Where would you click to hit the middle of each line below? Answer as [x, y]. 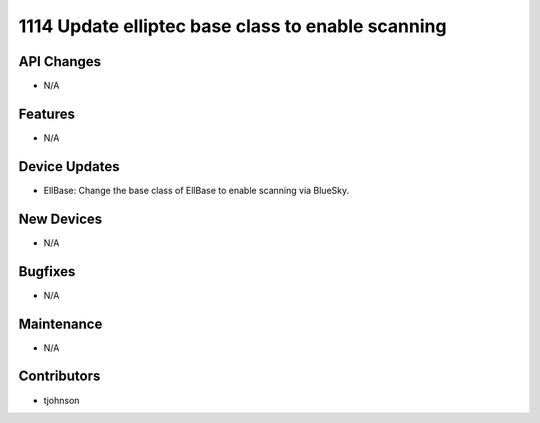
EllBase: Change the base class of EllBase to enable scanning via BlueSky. [196, 190]
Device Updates [69, 166]
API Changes [60, 61]
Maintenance [60, 323]
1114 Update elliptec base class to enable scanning [232, 26]
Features [46, 113]
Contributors [59, 376]
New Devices [60, 218]
